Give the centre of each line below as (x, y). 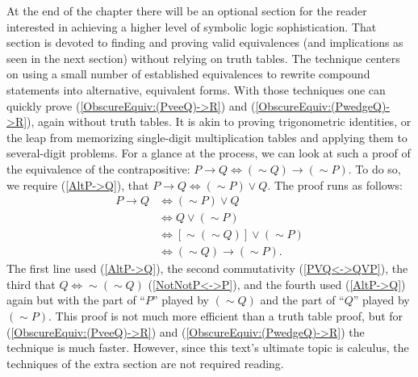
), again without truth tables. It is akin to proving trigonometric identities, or (219, 121)
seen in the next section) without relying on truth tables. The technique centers (203, 58)
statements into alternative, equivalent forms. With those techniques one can (196, 89)
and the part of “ (302, 300)
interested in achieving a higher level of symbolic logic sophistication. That (192, 26)
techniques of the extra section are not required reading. (145, 363)
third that (31, 284)
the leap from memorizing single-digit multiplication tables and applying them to (207, 137)
